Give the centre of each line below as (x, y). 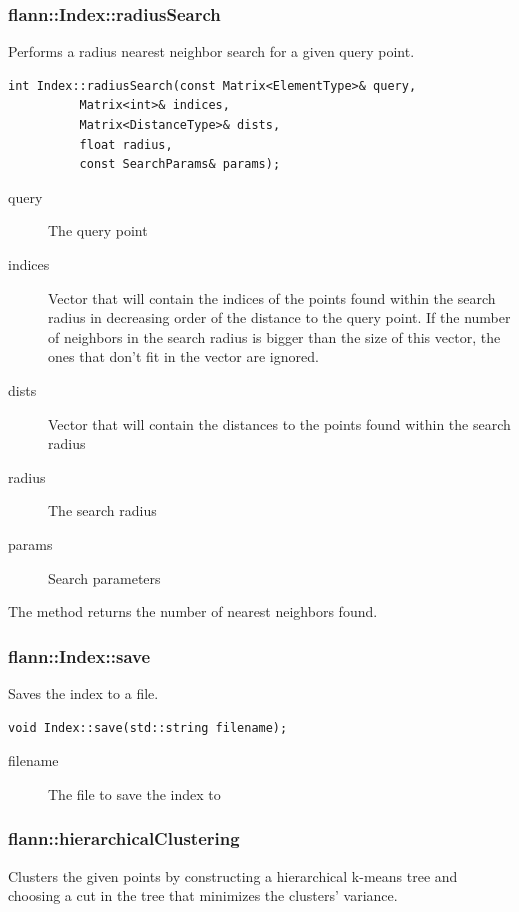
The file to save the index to (134, 793)
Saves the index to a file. (83, 692)
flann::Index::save (79, 655)
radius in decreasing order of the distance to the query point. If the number (279, 317)
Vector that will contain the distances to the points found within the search (279, 423)
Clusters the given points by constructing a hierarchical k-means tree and (233, 875)
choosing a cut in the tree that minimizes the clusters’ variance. (203, 895)
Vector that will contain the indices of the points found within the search (272, 297)
